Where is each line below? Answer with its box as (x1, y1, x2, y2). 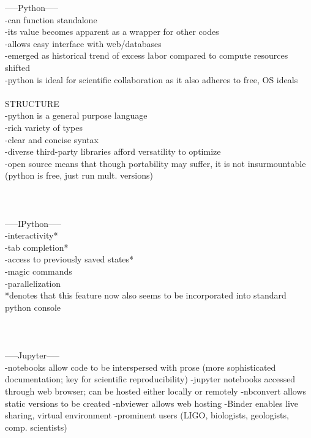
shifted (5, 61, 30, 73)
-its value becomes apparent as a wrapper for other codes (5, 25, 219, 38)
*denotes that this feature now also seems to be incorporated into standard (5, 289, 287, 302)
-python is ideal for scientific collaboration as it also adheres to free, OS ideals (5, 73, 298, 86)
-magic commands (5, 265, 72, 278)
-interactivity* (5, 229, 58, 242)
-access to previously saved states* (5, 253, 134, 265)
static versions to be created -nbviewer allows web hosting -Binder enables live (5, 396, 299, 409)
